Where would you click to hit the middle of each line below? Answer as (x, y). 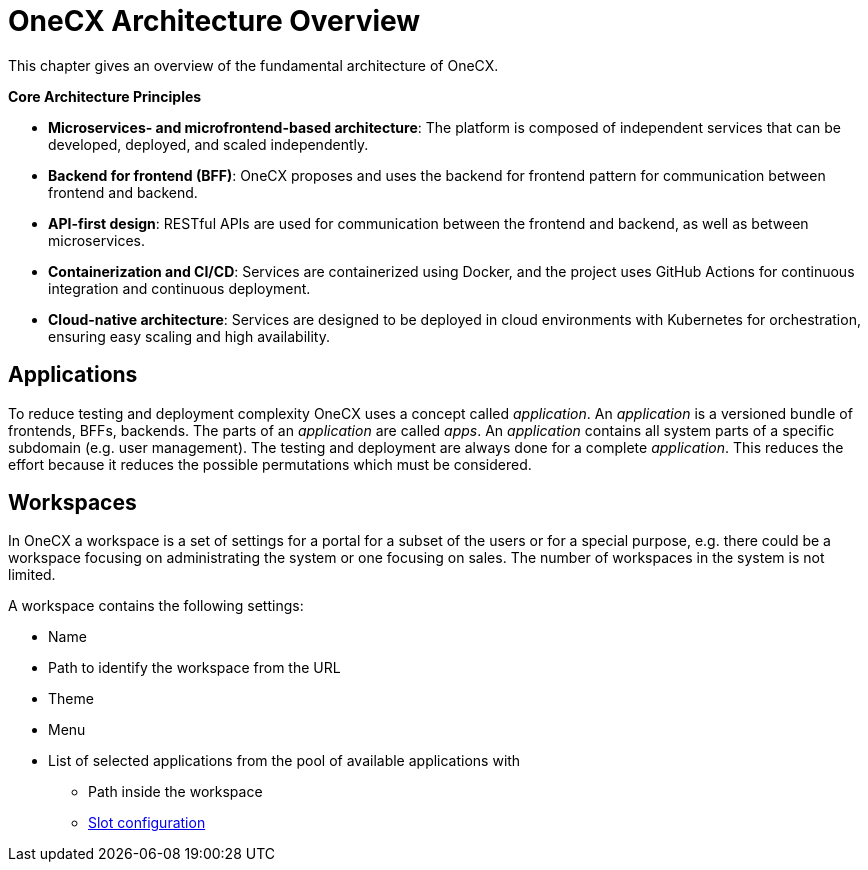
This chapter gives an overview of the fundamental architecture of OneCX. (253, 65)
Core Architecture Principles (105, 96)
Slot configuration (147, 823)
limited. (32, 575)
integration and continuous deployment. (179, 288)
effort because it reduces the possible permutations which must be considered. (270, 464)
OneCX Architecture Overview (214, 21)
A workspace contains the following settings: (156, 606)
